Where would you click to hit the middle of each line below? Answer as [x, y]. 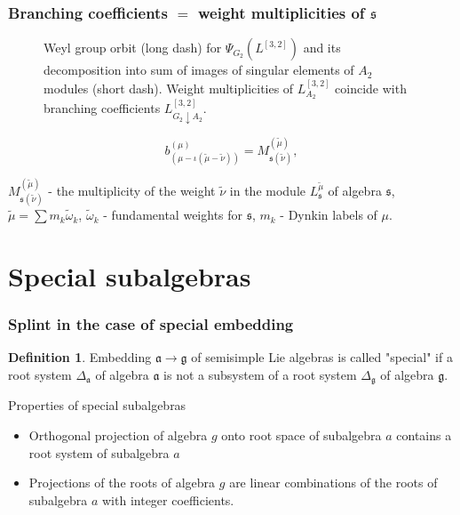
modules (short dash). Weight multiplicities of [169, 88]
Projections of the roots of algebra [122, 483]
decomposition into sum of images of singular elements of [199, 70]
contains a [424, 435]
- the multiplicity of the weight [132, 190]
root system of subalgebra [99, 452]
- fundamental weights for [173, 215]
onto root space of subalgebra [301, 435]
